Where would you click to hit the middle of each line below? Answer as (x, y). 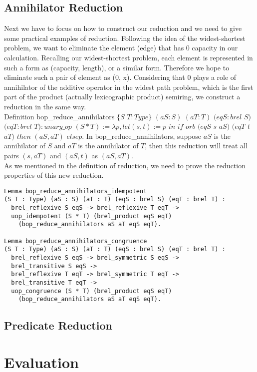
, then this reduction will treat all (196, 146)
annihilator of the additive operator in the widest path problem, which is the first (129, 87)
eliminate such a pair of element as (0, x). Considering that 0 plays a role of (120, 77)
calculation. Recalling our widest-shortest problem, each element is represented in (128, 57)
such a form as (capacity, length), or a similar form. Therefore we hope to (117, 67)
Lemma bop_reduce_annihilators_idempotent (76, 191)
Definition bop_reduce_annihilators (59, 116)
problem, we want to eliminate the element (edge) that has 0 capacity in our (121, 48)
